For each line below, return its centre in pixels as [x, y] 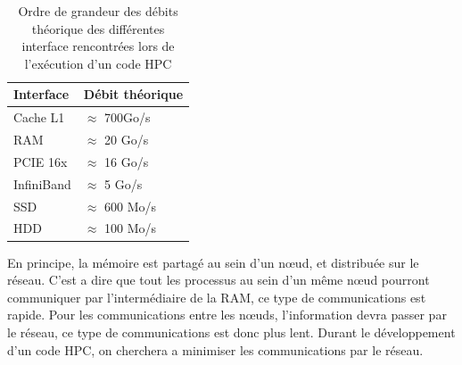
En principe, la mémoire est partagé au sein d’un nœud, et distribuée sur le [213, 262]
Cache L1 [39, 117]
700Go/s [128, 117]
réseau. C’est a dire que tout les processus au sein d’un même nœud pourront [219, 280]
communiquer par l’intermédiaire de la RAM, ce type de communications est [217, 297]
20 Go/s [127, 140]
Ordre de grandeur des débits [98, 11]
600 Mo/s [131, 206]
